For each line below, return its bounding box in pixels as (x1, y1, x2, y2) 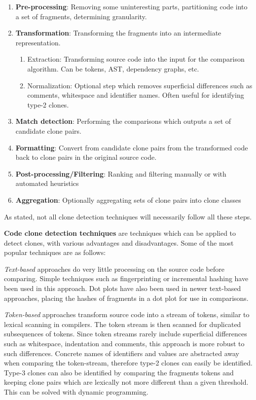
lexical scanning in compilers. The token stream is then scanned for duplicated (4, 319, 241, 329)
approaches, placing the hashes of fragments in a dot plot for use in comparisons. (4, 292, 249, 303)
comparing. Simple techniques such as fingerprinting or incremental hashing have (4, 273, 249, 284)
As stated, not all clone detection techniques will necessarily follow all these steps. (4, 211, 252, 221)
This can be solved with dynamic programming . (4, 387, 148, 397)
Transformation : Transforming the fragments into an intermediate (15, 28, 221, 38)
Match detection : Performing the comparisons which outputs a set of (15, 116, 231, 126)
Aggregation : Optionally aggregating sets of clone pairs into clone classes (15, 194, 241, 205)
